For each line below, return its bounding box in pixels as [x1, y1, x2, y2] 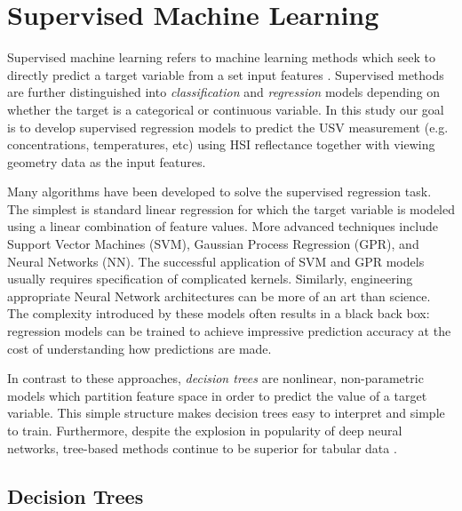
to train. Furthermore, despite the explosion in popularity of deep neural [7, 421, 402, 439]
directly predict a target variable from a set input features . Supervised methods [7, 65, 444, 84]
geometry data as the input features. [7, 152, 206, 171]
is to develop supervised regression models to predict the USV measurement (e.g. [7, 117, 449, 136]
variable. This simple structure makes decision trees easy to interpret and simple [7, 403, 445, 422]
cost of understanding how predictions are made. [7, 339, 272, 357]
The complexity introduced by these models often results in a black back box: [7, 304, 430, 323]
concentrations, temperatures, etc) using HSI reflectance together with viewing [7, 135, 435, 154]
